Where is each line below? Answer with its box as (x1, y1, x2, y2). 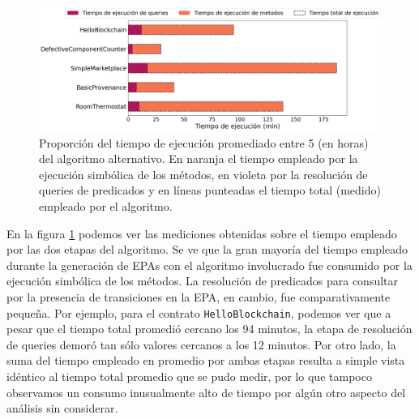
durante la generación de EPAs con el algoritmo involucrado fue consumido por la (6, 256, 413, 273)
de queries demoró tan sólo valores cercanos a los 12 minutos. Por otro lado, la (6, 336, 396, 353)
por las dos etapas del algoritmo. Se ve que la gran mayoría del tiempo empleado (6, 241, 408, 258)
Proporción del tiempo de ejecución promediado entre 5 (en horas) (39, 134, 369, 151)
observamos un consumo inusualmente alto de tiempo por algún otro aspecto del (6, 383, 406, 400)
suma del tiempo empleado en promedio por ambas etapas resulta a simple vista (6, 352, 405, 369)
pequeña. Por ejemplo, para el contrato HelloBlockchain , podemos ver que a (6, 304, 391, 321)
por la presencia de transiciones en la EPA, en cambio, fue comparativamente (6, 288, 391, 305)
